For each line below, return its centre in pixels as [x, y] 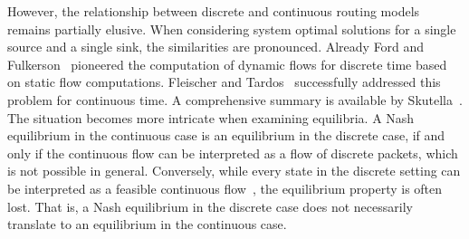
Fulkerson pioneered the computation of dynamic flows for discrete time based [227, 64]
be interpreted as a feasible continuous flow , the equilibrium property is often [225, 188]
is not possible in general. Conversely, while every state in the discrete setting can [234, 171]
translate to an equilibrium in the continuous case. [147, 224]
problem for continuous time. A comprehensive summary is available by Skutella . [235, 99]
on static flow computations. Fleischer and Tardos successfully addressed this [224, 82]
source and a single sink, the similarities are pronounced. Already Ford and [216, 47]
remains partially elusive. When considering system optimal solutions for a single [232, 29]
